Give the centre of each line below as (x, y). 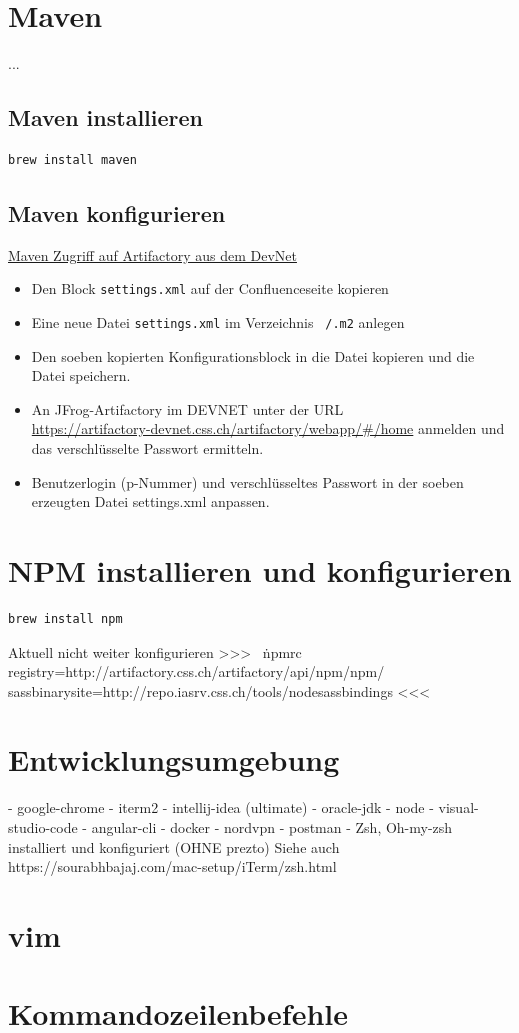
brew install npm (65, 618)
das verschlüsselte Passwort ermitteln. (147, 448)
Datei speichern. (81, 375)
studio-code (43, 827)
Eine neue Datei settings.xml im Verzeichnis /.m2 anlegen (218, 321)
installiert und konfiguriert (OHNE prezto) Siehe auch (174, 846)
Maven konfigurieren (117, 212)
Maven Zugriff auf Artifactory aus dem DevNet (152, 254)
